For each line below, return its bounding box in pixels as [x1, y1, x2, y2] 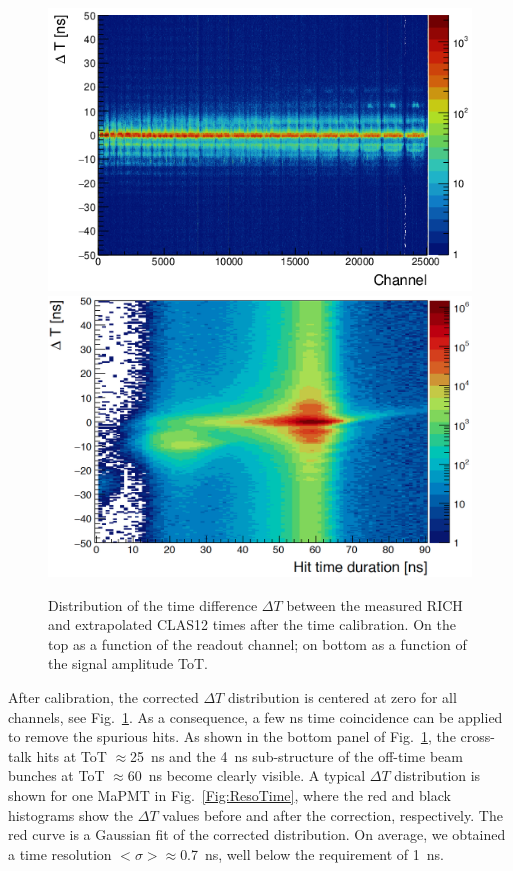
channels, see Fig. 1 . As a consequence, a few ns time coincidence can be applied [8, 706, 503, 727]
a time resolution [8, 843, 112, 864]
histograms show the [8, 804, 134, 825]
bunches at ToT [8, 765, 105, 786]
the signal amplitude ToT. [48, 653, 208, 674]
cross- [460, 726, 495, 747]
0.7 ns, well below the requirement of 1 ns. [180, 843, 445, 864]
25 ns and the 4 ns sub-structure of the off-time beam [130, 745, 463, 766]
